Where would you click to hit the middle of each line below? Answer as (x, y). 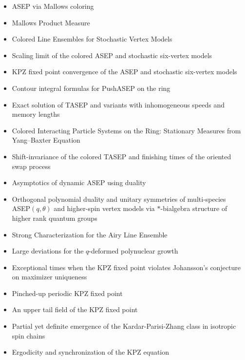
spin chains (28, 335)
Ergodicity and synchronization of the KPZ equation (91, 352)
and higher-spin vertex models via (104, 208)
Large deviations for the (48, 251)
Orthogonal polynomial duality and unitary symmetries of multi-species (119, 199)
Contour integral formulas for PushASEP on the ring (91, 88)
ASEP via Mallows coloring (53, 6)
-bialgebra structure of (194, 208)
